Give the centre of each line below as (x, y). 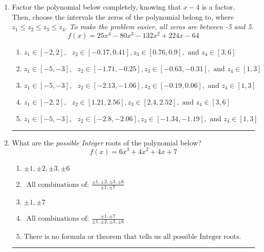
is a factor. (218, 7)
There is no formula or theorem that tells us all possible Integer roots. (133, 237)
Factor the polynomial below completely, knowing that (96, 7)
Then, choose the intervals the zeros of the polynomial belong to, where (123, 16)
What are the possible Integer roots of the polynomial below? (107, 142)
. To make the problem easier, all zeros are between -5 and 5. (159, 27)
